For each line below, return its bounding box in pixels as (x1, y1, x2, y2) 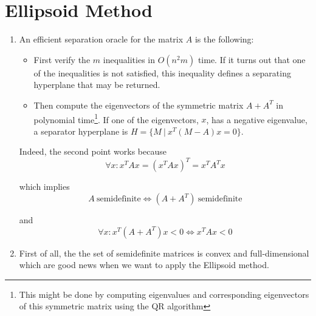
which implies (19, 180, 70, 193)
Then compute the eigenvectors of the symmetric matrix (33, 98, 244, 111)
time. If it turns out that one (197, 53, 306, 66)
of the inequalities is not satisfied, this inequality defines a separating (33, 66, 291, 79)
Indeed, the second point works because (19, 145, 167, 158)
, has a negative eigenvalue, (206, 113, 307, 126)
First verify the (33, 53, 91, 66)
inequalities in (103, 53, 156, 66)
